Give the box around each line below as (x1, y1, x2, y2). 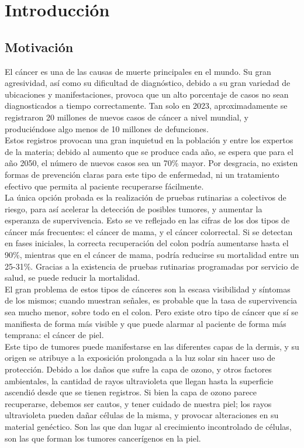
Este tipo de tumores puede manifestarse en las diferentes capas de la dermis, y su (5, 340, 299, 352)
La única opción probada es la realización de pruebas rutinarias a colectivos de (5, 191, 286, 204)
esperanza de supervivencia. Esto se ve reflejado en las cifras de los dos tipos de (5, 214, 290, 226)
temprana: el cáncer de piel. (5, 329, 104, 341)
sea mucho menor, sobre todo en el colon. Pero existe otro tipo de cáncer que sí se (5, 306, 298, 318)
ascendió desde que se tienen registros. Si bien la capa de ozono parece (5, 386, 257, 398)
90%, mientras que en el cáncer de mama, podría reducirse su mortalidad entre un (5, 249, 299, 261)
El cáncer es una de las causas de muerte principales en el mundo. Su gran (5, 65, 271, 77)
